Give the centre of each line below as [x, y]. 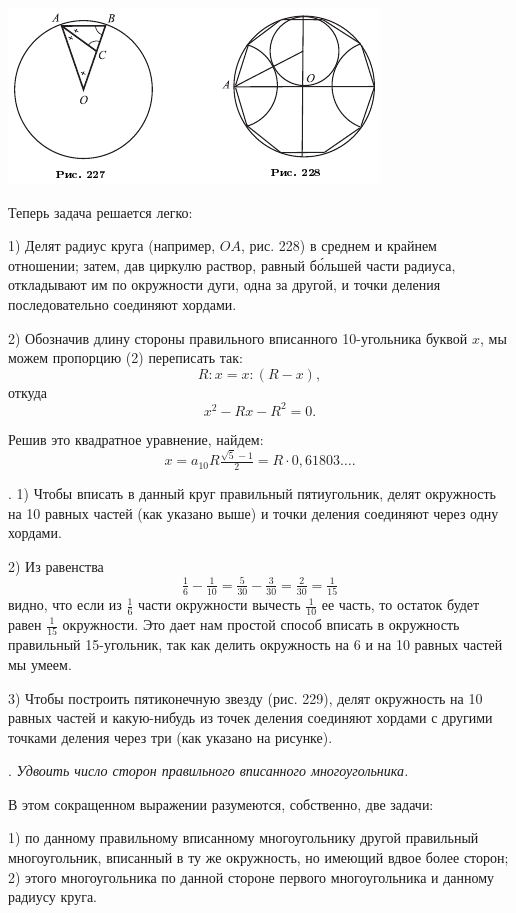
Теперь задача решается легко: [100, 211]
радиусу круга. [52, 896]
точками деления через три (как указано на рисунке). [170, 736]
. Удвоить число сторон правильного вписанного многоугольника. [208, 770]
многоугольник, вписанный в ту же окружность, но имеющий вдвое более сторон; [258, 857]
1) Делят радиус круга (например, [112, 245]
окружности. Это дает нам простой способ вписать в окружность [261, 624]
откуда [27, 391]
